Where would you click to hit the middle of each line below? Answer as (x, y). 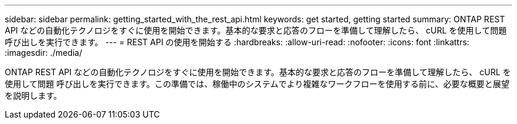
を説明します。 (33, 95)
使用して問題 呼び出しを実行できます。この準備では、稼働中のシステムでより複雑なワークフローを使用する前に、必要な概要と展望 (257, 84)
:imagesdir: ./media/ (44, 53)
